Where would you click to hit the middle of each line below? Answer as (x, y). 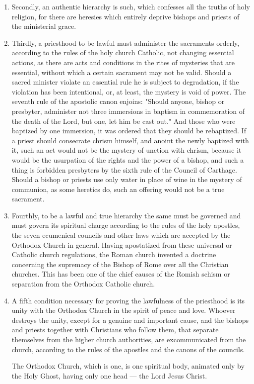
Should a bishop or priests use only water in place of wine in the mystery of (127, 179)
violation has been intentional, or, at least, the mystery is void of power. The (129, 91)
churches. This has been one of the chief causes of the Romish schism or (121, 274)
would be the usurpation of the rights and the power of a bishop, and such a (128, 159)
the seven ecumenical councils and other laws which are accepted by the (121, 235)
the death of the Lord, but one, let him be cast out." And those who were (124, 121)
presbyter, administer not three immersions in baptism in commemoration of (128, 111)
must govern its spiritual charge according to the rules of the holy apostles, (126, 225)
